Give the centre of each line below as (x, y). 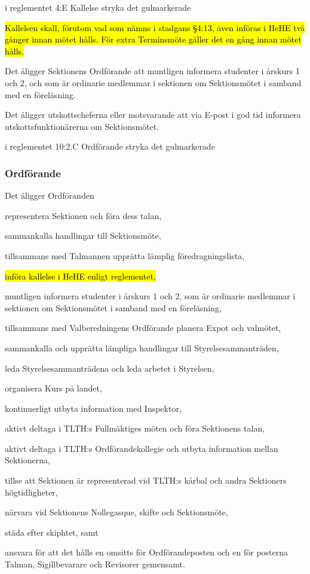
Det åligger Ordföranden (50, 195)
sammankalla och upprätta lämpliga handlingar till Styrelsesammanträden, (142, 347)
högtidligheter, (31, 492)
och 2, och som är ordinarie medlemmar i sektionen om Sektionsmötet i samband (153, 82)
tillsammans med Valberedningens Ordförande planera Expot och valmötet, (143, 328)
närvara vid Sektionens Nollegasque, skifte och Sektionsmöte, (116, 512)
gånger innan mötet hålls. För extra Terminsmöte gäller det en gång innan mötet (153, 39)
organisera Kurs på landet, (53, 388)
